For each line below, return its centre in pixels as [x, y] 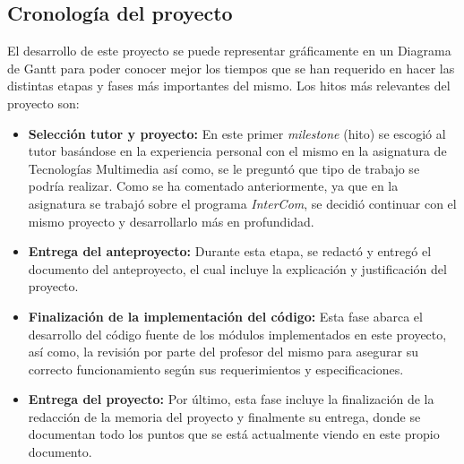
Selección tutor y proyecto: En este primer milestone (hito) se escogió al [237, 133]
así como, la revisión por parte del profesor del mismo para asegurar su [223, 352]
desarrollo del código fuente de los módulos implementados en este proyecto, [237, 334]
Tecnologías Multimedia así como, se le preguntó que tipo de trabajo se [224, 168]
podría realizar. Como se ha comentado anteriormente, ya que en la [213, 186]
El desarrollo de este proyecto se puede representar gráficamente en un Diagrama [229, 51]
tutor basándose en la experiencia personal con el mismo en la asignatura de [237, 151]
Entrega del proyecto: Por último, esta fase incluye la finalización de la [231, 399]
